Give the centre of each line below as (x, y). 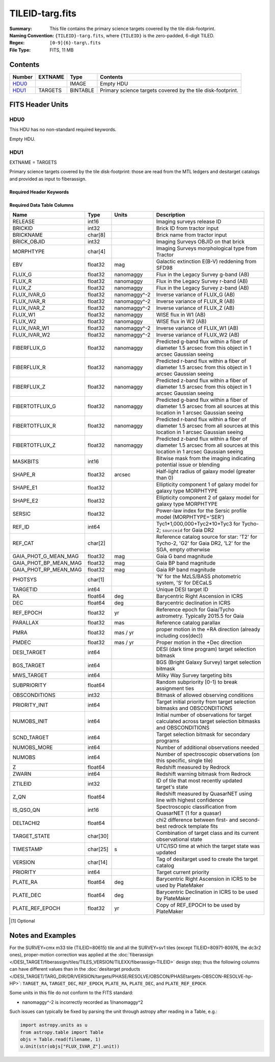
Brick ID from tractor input (187, 228)
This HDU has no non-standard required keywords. (63, 130)
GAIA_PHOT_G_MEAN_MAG (46, 557)
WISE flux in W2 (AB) (181, 322)
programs (168, 741)
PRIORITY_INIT (30, 705)
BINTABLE (82, 90)
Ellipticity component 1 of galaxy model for (207, 485)
